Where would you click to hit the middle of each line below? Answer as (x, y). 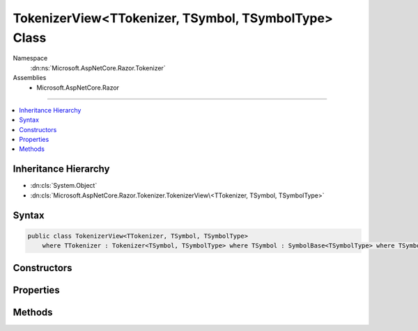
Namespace (30, 58)
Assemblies (30, 78)
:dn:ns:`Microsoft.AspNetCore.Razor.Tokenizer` (98, 68)
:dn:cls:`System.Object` (64, 186)
